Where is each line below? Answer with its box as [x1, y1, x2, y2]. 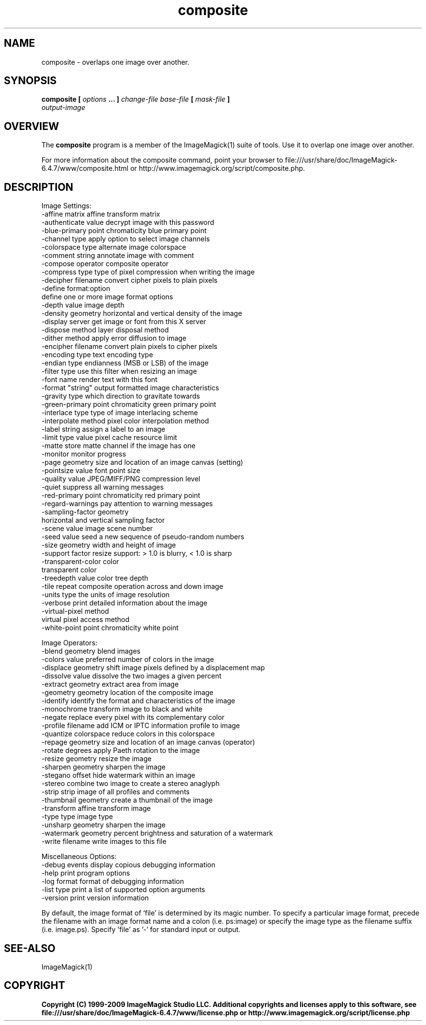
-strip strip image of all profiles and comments [41, 787, 190, 796]
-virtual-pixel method [41, 607, 109, 616]
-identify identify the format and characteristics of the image [41, 696, 235, 705]
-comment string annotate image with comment [41, 251, 194, 260]
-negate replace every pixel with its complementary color [41, 713, 225, 722]
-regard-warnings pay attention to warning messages [41, 499, 213, 508]
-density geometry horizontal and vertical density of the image [41, 309, 242, 318]
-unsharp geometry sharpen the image [41, 821, 166, 829]
